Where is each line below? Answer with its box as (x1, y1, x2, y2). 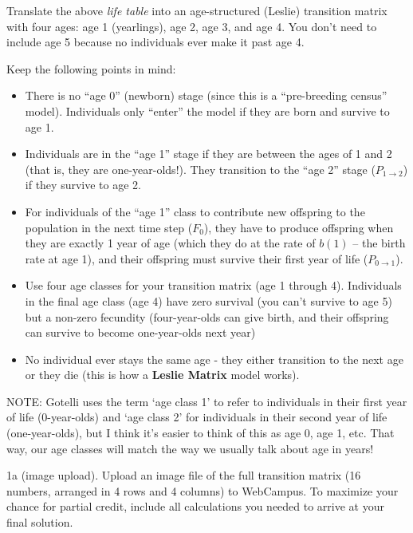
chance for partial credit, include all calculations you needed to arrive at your (6, 498, 384, 515)
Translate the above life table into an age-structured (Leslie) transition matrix (6, 2, 387, 18)
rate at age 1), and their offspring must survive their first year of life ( (25, 250, 368, 266)
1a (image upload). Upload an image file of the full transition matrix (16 (6, 467, 361, 484)
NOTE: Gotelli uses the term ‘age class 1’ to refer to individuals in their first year (6, 393, 407, 409)
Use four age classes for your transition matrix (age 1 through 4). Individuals (25, 277, 402, 294)
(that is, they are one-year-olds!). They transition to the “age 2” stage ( (25, 160, 376, 177)
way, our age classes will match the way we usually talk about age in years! (6, 440, 374, 456)
